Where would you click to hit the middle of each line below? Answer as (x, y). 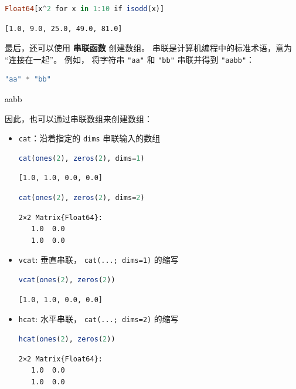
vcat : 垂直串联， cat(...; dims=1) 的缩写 (98, 260)
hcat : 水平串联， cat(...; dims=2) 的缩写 (98, 319)
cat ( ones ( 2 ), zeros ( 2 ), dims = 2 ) (81, 198)
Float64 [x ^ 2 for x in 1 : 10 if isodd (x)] (85, 9)
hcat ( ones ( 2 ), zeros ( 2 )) (67, 339)
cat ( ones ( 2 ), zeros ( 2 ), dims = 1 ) (81, 158)
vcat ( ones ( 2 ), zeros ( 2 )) (67, 280)
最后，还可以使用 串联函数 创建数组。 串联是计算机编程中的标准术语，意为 (148, 48)
